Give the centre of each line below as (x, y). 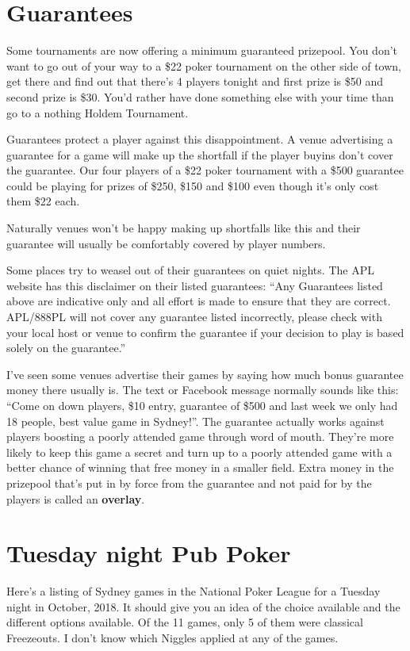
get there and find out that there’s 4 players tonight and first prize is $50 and (195, 81)
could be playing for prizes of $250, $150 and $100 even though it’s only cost (193, 185)
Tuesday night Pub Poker (149, 553)
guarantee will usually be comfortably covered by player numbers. (166, 243)
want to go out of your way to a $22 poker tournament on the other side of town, (204, 65)
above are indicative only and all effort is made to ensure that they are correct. (199, 301)
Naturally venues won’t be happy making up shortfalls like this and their (184, 228)
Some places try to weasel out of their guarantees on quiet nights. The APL (190, 270)
